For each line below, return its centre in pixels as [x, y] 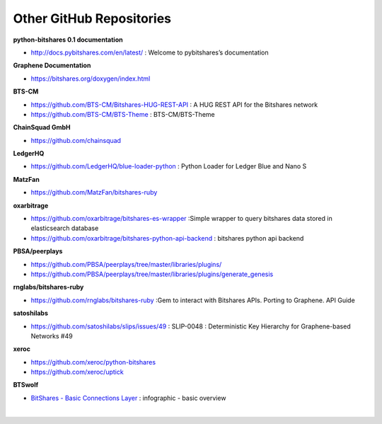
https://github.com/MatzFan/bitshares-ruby [94, 193]
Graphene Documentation [52, 65]
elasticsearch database [65, 228]
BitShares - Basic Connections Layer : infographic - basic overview [128, 398]
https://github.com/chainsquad [76, 140]
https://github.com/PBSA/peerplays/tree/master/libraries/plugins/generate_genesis [152, 274]
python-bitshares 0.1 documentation [68, 40]
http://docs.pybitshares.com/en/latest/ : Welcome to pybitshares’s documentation [150, 52]
